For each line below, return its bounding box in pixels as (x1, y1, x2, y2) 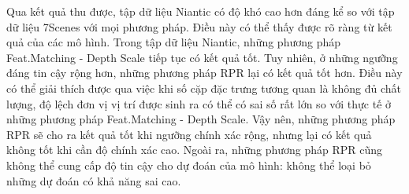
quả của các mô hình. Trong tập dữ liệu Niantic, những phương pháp (6, 34, 341, 50)
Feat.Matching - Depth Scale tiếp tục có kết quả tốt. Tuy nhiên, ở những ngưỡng (6, 49, 398, 65)
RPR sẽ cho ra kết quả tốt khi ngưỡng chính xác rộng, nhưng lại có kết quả (6, 126, 372, 142)
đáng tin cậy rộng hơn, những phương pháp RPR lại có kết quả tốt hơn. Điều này (6, 64, 403, 81)
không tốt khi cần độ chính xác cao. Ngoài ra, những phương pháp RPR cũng (6, 141, 383, 158)
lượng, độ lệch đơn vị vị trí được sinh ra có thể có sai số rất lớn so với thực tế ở (6, 95, 392, 112)
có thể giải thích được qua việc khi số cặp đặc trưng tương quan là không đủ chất (6, 79, 402, 96)
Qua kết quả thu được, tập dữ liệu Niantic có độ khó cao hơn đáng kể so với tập (6, 3, 395, 19)
